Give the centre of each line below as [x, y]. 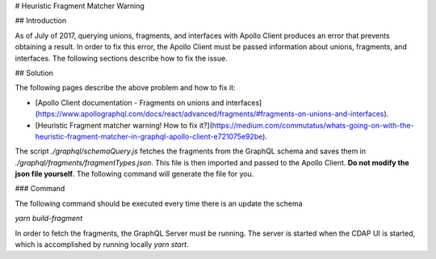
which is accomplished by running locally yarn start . [102, 244]
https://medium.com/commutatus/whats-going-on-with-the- [313, 125]
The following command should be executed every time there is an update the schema [159, 203]
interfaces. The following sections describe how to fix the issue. [121, 58]
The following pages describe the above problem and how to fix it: [125, 88]
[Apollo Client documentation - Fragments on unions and [130, 102]
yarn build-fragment [49, 219]
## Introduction [41, 21]
